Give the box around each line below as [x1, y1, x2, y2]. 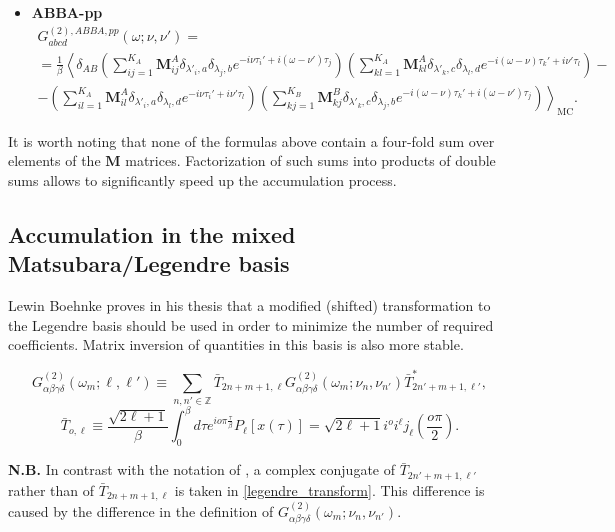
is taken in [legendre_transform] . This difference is [174, 479, 485, 500]
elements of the [8, 150, 101, 171]
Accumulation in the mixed [8, 218, 296, 249]
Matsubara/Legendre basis [8, 248, 290, 279]
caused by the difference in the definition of [8, 500, 274, 521]
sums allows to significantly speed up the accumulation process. [8, 169, 397, 190]
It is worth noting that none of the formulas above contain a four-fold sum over [8, 130, 495, 151]
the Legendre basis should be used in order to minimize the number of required [8, 314, 494, 335]
